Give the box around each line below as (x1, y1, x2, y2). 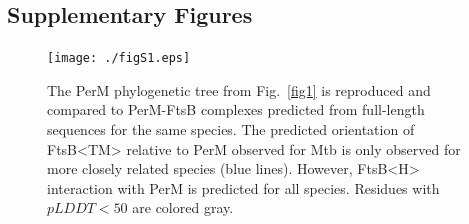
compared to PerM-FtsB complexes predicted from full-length (47, 99, 425, 120)
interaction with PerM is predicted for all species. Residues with (47, 177, 440, 198)
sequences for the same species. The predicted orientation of (47, 119, 415, 140)
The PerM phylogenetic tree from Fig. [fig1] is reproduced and (47, 79, 431, 100)
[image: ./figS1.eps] (47, 51, 191, 66)
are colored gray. (132, 197, 234, 218)
